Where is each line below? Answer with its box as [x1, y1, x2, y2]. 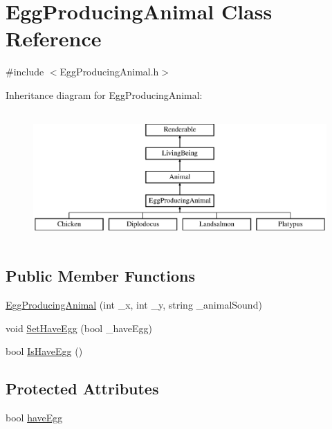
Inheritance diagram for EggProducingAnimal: [6, 87, 203, 102]
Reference [6, 24, 102, 53]
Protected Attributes [6, 378, 159, 399]
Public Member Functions [6, 265, 195, 286]
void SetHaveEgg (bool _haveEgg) [6, 320, 152, 335]
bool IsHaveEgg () [6, 344, 83, 358]
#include [6, 64, 44, 79]
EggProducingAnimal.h [59, 64, 159, 79]
